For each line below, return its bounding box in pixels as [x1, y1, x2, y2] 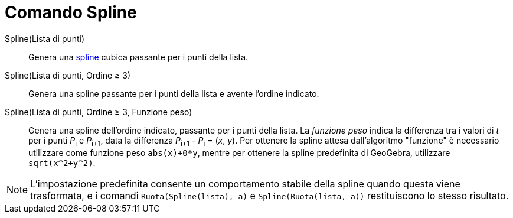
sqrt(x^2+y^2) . [28, 157, 96, 168]
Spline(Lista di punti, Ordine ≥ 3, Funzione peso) [5, 106, 192, 117]
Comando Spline [5, 2, 137, 22]
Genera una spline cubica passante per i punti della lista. [28, 51, 249, 62]
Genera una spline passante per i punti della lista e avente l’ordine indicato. [28, 88, 319, 99]
